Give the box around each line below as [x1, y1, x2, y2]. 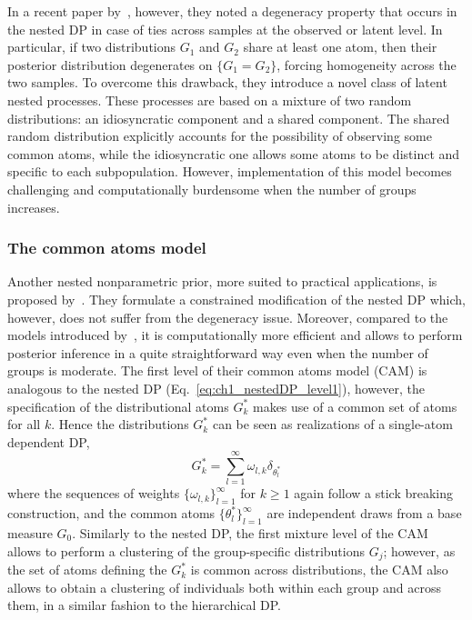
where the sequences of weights [7, 484, 180, 503]
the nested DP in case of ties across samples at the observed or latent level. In [7, 19, 443, 38]
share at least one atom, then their [243, 37, 437, 56]
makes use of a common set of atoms [252, 396, 457, 415]
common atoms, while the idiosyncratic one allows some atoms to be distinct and [7, 144, 460, 163]
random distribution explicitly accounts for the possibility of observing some [7, 126, 432, 145]
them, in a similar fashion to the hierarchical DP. [7, 595, 281, 615]
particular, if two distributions [7, 37, 176, 56]
